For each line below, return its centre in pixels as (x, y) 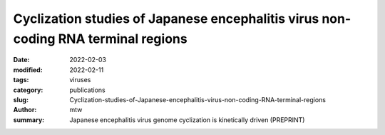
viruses (80, 80)
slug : (21, 99)
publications (88, 90)
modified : (28, 70)
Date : (21, 60)
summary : (29, 120)
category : (28, 90)
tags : (21, 80)
